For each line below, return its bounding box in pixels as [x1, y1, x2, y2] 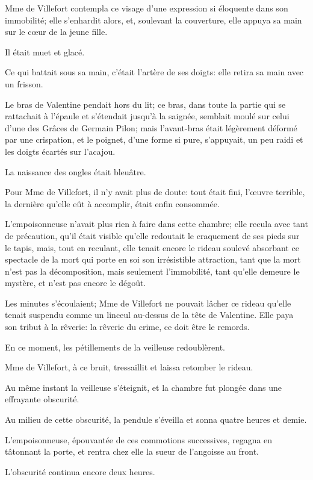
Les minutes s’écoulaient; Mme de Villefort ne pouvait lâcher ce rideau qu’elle [5, 296, 291, 309]
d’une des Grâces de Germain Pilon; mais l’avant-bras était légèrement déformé [5, 121, 297, 134]
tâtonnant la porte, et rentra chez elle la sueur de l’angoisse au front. [5, 445, 259, 458]
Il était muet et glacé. [5, 45, 85, 58]
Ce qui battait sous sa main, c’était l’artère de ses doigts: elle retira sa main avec [5, 66, 304, 78]
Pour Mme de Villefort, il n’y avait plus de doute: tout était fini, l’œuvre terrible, [5, 185, 305, 198]
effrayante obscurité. [5, 393, 79, 405]
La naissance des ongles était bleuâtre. [5, 165, 146, 178]
